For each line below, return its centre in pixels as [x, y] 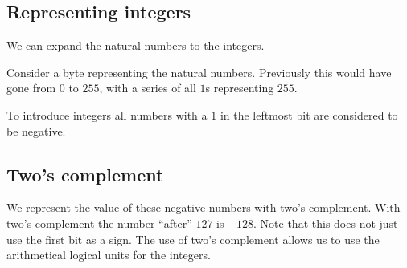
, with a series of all [148, 88]
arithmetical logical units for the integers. [109, 255]
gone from [31, 88]
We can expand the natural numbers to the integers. [136, 45]
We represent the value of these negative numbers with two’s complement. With [203, 207]
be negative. [36, 130]
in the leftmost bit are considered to [309, 114]
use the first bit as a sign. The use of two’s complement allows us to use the [193, 239]
